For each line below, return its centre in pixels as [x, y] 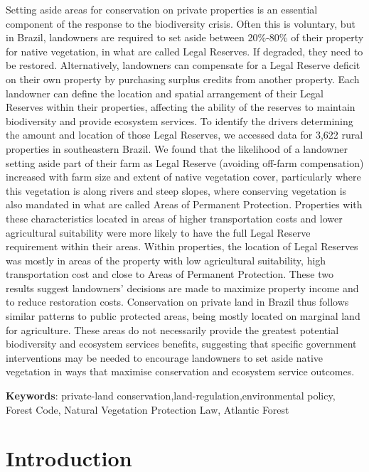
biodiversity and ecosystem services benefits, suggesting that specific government [181, 344]
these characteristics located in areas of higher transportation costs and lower [174, 218]
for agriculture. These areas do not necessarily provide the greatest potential [172, 329]
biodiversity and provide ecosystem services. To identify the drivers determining [180, 120]
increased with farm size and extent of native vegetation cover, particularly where [183, 177]
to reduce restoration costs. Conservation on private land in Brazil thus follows [177, 302]
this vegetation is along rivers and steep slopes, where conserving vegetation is [176, 190]
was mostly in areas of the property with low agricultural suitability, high [166, 260]
